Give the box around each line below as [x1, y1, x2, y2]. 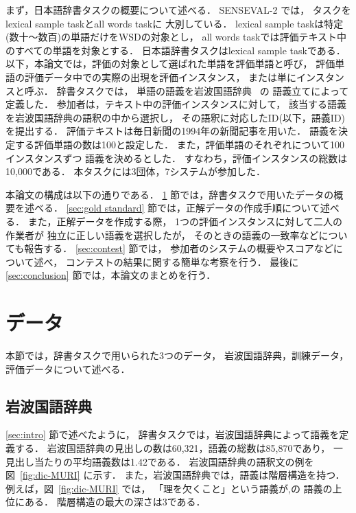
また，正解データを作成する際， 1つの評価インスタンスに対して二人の [27, 214, 343, 228]
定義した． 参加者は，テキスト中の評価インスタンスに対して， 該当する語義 [5, 97, 346, 111]
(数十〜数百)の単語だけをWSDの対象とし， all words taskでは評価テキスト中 [5, 30, 346, 44]
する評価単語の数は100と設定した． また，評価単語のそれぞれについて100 [14, 137, 344, 151]
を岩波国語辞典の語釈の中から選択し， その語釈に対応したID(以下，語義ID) [5, 110, 346, 124]
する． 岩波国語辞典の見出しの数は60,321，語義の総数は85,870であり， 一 [14, 440, 343, 455]
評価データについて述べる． [5, 361, 130, 376]
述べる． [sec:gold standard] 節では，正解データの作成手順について [24, 201, 320, 215]
